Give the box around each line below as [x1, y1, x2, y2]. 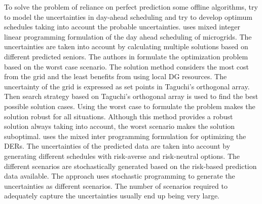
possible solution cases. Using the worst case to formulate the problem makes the [4, 100, 255, 111]
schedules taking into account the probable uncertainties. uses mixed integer [4, 21, 240, 32]
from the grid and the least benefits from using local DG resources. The [4, 71, 227, 82]
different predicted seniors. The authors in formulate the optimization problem [4, 51, 248, 61]
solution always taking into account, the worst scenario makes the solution [4, 121, 235, 131]
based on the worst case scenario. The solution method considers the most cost [4, 61, 249, 72]
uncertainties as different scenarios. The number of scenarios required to [4, 180, 228, 191]
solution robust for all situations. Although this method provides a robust [4, 111, 233, 121]
